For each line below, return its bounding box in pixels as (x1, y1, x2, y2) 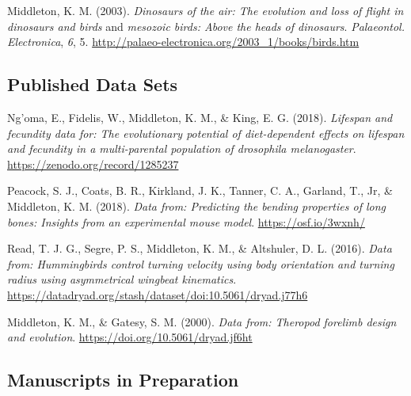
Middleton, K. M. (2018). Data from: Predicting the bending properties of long (7, 197, 386, 214)
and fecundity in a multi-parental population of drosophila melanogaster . (7, 140, 356, 157)
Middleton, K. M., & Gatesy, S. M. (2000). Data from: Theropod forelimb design (7, 313, 397, 329)
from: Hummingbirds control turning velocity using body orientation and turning (7, 255, 394, 272)
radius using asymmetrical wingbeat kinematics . (7, 271, 237, 287)
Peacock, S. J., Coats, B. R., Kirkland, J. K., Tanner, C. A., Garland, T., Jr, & (7, 182, 393, 199)
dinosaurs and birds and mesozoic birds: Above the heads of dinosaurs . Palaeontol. (7, 17, 405, 34)
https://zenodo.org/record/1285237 (7, 155, 179, 172)
